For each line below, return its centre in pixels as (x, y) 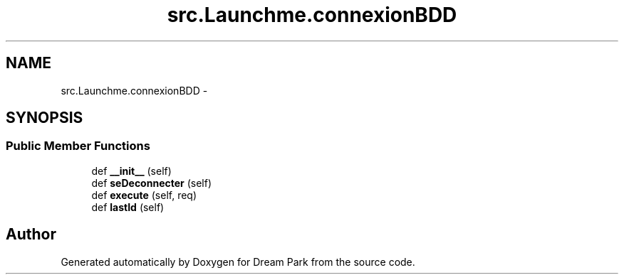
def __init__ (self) (131, 171)
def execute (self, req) (144, 195)
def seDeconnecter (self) (152, 183)
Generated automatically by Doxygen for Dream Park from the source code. (238, 262)
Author (31, 235)
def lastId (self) (128, 207)
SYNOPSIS (45, 118)
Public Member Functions (78, 146)
